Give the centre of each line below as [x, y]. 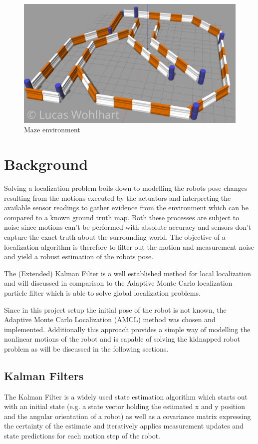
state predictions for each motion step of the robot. [82, 436]
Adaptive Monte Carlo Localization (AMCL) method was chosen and [110, 319]
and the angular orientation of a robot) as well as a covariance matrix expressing [128, 416]
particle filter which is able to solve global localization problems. [102, 292]
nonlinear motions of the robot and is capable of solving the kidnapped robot [122, 339]
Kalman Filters [44, 375]
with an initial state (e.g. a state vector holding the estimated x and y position [125, 406]
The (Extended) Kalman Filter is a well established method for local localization [128, 273]
